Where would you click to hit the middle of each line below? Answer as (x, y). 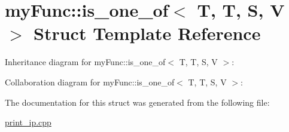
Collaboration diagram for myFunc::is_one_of (90, 82)
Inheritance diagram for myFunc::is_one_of (85, 62)
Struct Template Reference (147, 33)
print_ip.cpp (28, 122)
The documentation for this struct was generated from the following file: (137, 102)
